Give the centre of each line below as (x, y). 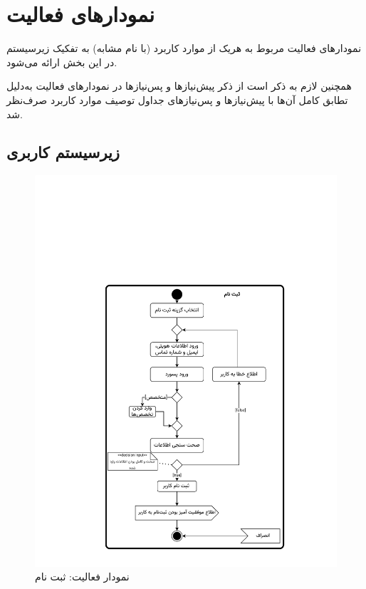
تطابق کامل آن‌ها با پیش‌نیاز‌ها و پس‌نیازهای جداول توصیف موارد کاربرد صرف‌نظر (177, 99)
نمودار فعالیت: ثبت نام (82, 577)
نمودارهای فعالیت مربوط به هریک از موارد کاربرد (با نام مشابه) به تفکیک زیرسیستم (184, 48)
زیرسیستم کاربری (63, 152)
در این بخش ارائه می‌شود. (62, 62)
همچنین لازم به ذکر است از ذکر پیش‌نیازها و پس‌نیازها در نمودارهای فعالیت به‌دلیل (179, 86)
